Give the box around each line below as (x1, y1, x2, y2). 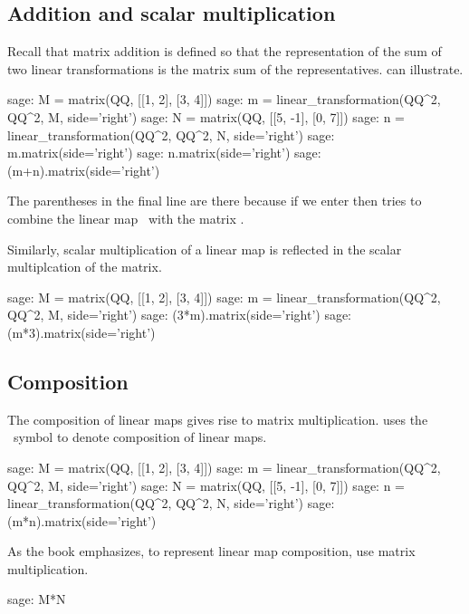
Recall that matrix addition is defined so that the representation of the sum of (7, 42, 442, 61)
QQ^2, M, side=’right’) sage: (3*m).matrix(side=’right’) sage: (7, 305, 352, 324)
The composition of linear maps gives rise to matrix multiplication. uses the (7, 409, 428, 428)
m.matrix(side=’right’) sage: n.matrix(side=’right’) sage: (7, 143, 321, 162)
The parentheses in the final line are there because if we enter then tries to (7, 191, 422, 210)
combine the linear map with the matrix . (7, 208, 244, 227)
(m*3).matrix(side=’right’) (7, 322, 156, 341)
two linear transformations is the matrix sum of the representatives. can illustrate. (7, 59, 464, 78)
